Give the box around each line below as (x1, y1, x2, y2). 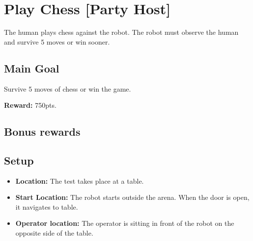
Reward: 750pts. (4, 100, 56, 110)
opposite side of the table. (15, 228, 93, 238)
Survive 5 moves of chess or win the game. (4, 83, 131, 94)
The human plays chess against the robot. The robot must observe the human (4, 27, 239, 37)
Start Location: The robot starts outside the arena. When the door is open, (15, 192, 250, 202)
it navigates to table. (15, 201, 78, 212)
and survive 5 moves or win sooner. (4, 36, 110, 47)
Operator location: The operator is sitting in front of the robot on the (15, 218, 234, 228)
